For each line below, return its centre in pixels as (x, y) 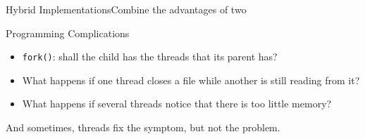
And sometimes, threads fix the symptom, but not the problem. (143, 127)
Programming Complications (68, 33)
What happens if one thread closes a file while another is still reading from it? (191, 80)
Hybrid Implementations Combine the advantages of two (126, 9)
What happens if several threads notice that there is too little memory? (177, 104)
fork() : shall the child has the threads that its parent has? (150, 57)
